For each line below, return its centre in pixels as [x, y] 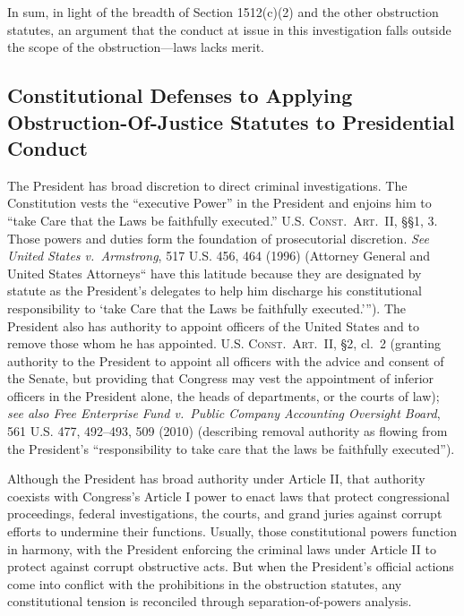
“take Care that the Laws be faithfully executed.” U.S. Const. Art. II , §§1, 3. [223, 220]
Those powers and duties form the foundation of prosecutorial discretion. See [218, 238]
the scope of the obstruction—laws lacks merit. [136, 47]
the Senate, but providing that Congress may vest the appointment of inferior [221, 378]
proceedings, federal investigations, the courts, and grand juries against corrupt [225, 513]
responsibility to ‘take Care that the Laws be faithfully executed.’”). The [207, 308]
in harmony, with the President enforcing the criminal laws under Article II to [222, 548]
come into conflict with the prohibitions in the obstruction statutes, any [205, 583]
